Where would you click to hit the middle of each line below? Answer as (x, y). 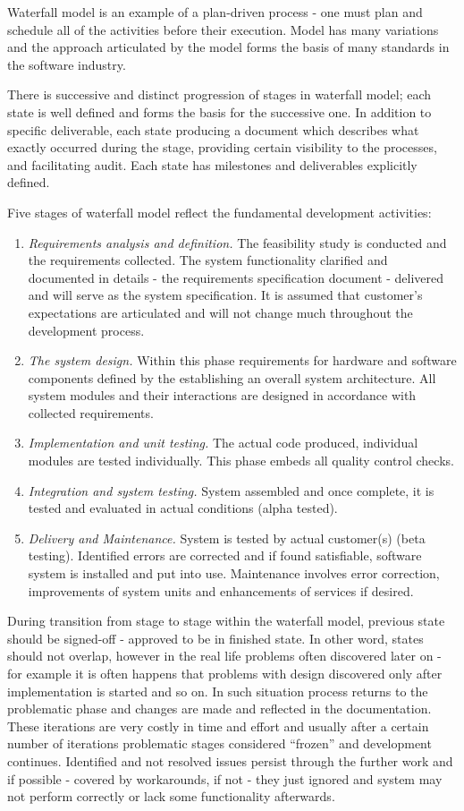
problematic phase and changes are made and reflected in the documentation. (219, 709)
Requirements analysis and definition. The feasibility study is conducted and (237, 242)
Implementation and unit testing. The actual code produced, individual (223, 443)
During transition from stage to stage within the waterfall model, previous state (226, 621)
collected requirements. (91, 412)
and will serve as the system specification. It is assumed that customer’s (225, 295)
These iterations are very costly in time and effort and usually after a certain (218, 726)
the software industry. (67, 64)
